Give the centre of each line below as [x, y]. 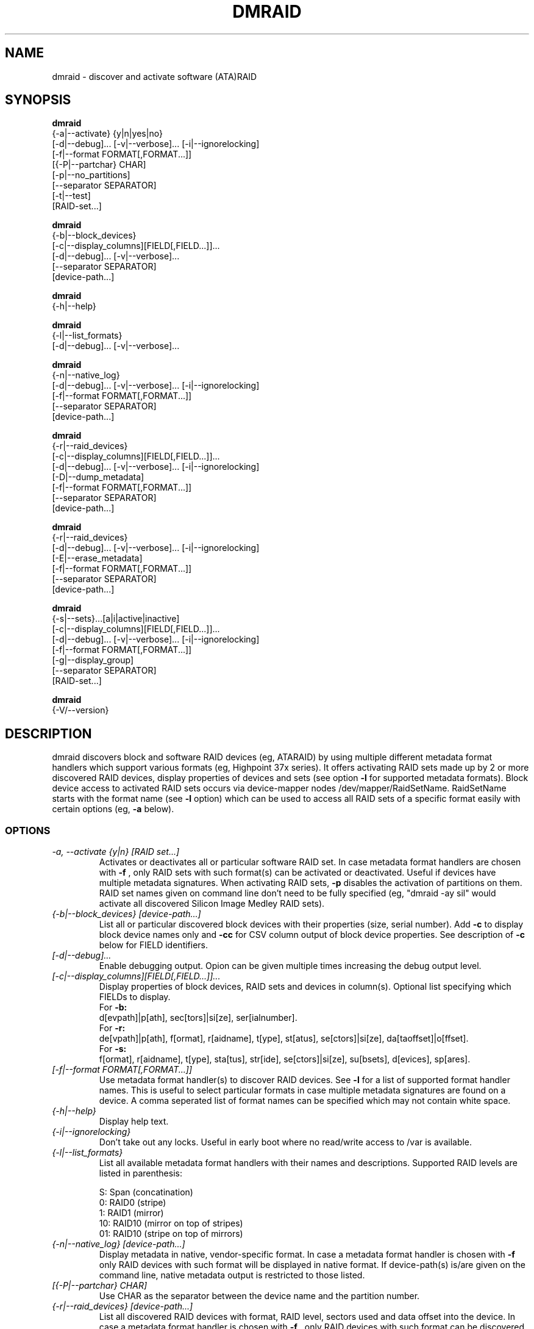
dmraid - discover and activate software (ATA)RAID [155, 76]
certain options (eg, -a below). [113, 809]
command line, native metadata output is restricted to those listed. [232, 1275]
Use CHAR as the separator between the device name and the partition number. [259, 1296]
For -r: [112, 1028]
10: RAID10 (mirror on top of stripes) [171, 1223]
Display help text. [134, 1122]
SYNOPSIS [38, 100]
